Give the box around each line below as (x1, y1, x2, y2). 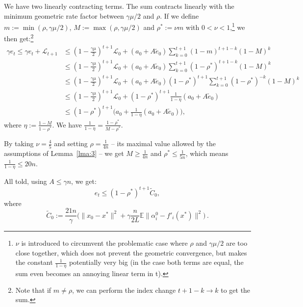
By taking (4, 138, 34, 148)
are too (226, 238, 248, 248)
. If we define (160, 10, 199, 21)
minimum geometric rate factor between (4, 10, 124, 21)
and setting (54, 138, 88, 148)
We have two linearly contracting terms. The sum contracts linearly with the (4, 1, 234, 11)
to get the (221, 284, 251, 295)
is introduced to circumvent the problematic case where (21, 238, 188, 248)
